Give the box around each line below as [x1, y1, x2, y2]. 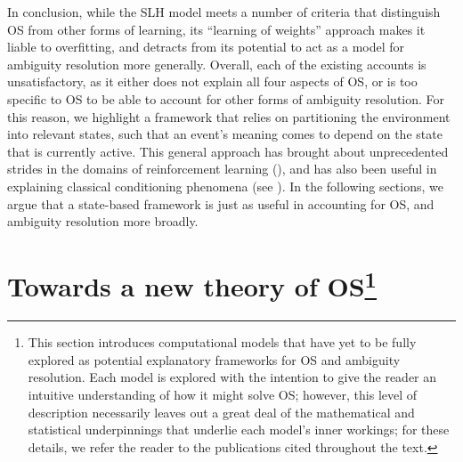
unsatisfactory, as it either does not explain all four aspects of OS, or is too [7, 72, 418, 91]
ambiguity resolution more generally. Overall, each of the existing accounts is [7, 54, 426, 73]
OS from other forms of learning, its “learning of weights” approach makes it [7, 20, 426, 38]
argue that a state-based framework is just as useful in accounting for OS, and [7, 194, 435, 213]
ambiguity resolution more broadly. [7, 212, 199, 231]
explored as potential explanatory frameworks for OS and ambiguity [28, 350, 401, 369]
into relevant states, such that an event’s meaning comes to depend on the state [7, 125, 443, 143]
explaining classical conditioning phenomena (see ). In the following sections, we [7, 176, 443, 195]
